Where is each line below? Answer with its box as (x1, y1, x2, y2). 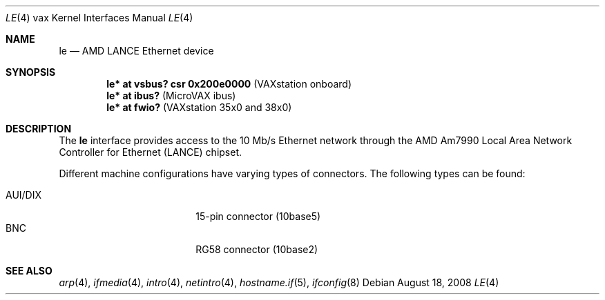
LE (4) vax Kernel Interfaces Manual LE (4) (6, 12, 193, 23)
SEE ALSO (6, 265, 52, 277)
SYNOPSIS (6, 66, 56, 78)
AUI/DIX (6, 189, 42, 201)
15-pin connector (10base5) (195, 210, 321, 222)
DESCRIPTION (6, 123, 72, 134)
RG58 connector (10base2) (195, 243, 318, 255)
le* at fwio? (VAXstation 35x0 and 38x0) (106, 101, 292, 113)
